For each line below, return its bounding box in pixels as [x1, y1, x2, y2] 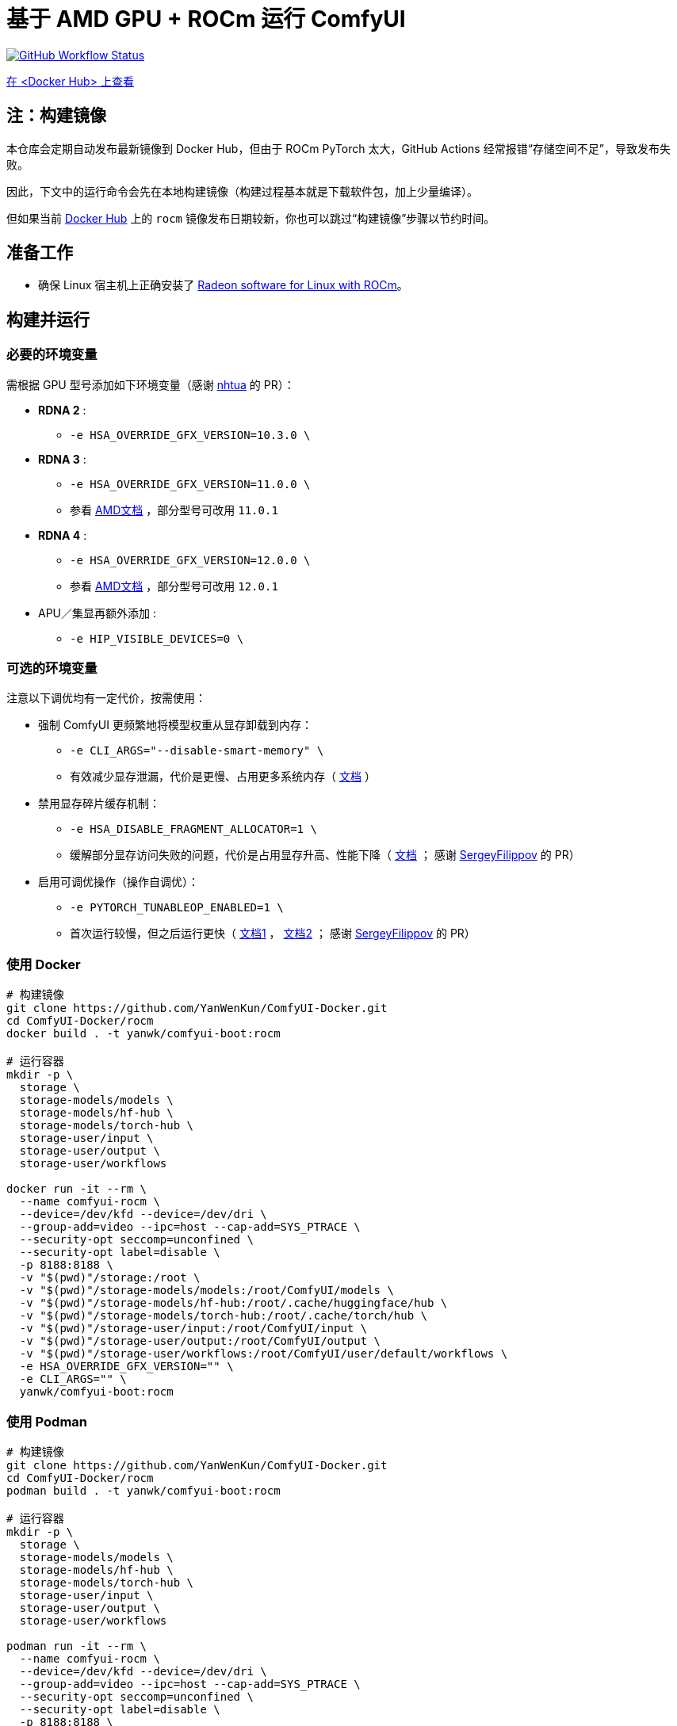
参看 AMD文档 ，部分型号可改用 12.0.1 [70, 579, 278, 593]
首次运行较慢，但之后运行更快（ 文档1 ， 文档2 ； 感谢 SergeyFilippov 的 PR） [70, 926, 476, 941]
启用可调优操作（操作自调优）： [38, 875, 199, 889]
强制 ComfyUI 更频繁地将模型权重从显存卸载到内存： [38, 718, 312, 732]
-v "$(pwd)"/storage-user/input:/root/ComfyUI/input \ [19, 1322, 368, 1335]
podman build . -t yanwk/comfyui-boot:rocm [6, 1484, 281, 1497]
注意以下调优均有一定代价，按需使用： [6, 691, 206, 705]
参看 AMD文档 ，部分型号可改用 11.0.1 [70, 502, 278, 517]
